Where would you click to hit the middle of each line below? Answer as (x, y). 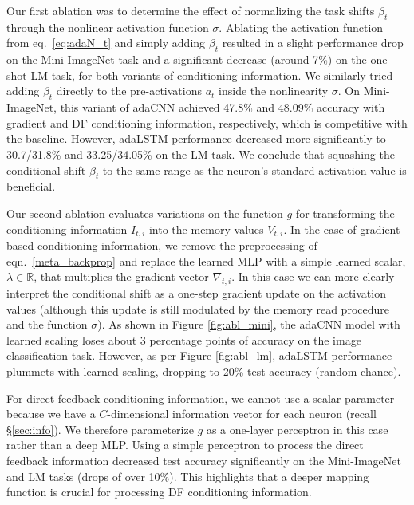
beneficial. (31, 186)
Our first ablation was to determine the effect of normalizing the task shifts (191, 10)
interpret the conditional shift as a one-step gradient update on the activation (196, 292)
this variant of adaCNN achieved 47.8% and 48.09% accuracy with (223, 107)
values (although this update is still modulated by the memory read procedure (198, 308)
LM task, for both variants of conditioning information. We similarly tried (212, 75)
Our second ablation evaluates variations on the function (145, 213)
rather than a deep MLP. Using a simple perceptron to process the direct (185, 445)
